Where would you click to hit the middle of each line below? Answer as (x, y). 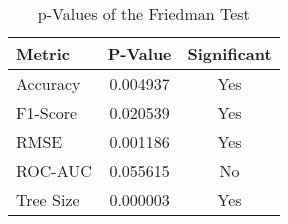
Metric (43, 53)
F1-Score (47, 112)
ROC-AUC (54, 170)
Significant (229, 53)
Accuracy (48, 83)
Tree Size (48, 199)
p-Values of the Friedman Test (143, 13)
